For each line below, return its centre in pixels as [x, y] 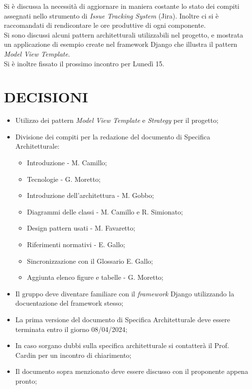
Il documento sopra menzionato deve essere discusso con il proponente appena [132, 371]
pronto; [26, 380]
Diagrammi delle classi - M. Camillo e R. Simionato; [105, 211]
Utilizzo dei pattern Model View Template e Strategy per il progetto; [117, 120]
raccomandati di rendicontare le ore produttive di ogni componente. [105, 25]
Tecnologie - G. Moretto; [64, 179]
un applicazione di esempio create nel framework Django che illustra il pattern [121, 44]
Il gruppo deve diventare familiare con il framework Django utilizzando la [125, 293]
